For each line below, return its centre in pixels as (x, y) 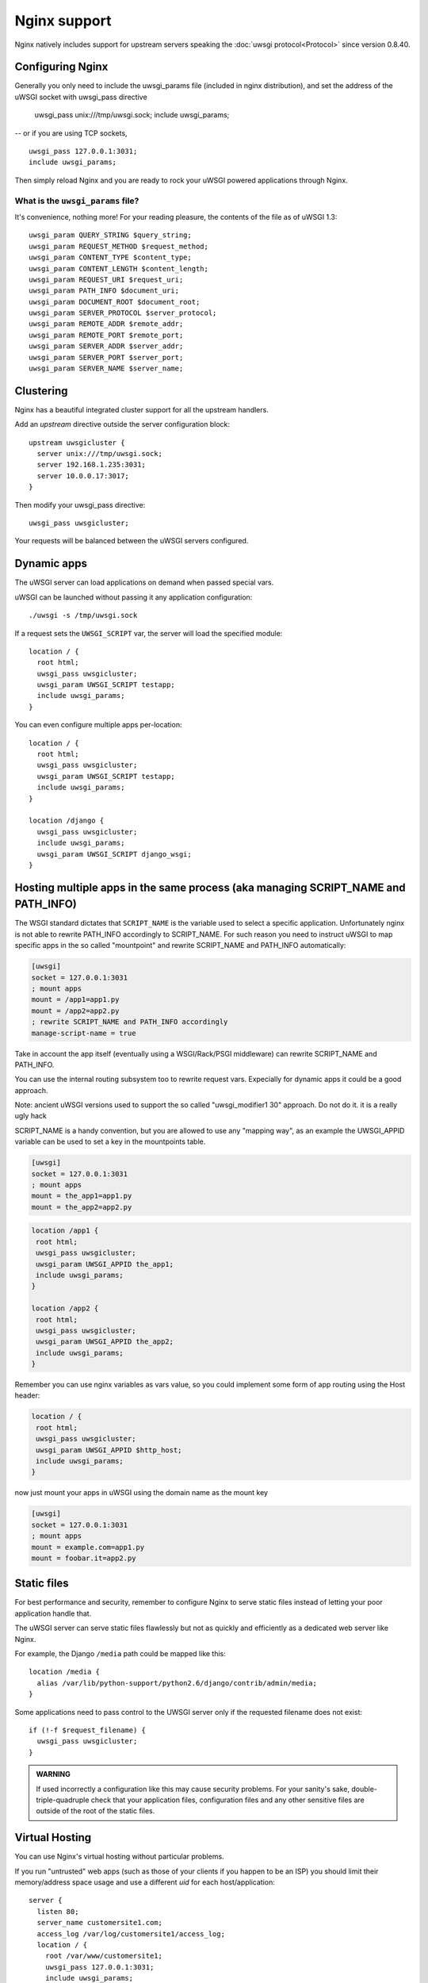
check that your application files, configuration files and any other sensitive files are (227, 1800)
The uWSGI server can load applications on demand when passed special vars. (144, 582)
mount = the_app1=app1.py (82, 1196)
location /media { (65, 1672)
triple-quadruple (63, 1800)
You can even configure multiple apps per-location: (98, 725)
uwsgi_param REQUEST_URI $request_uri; (106, 279)
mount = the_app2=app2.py (82, 1207)
